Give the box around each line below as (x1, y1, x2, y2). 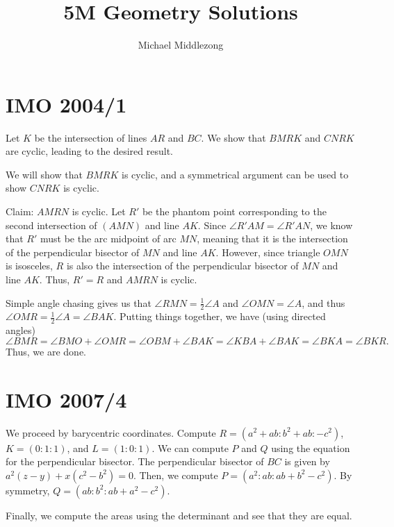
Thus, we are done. (6, 344, 86, 358)
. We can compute (151, 440, 229, 455)
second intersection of (6, 217, 97, 232)
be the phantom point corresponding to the (142, 204, 327, 219)
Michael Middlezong (138, 37, 224, 52)
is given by (284, 454, 330, 469)
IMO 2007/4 (6, 385, 127, 413)
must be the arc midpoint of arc (40, 231, 177, 246)
